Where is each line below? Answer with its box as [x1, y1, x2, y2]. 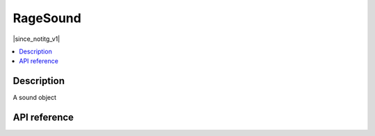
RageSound [12, 10, 81, 26]
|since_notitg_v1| [12, 35, 60, 43]
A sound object [12, 94, 57, 102]
